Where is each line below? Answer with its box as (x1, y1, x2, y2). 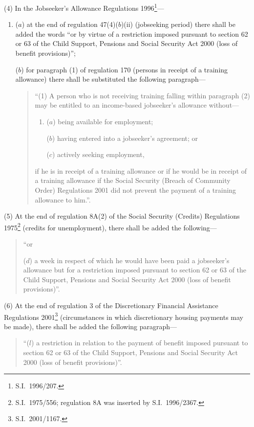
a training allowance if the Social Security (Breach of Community (35, 175, 231, 185)
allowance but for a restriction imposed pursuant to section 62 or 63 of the (23, 265, 247, 275)
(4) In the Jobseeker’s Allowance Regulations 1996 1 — (4, 1, 164, 13)
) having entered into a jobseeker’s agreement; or (52, 133, 198, 143)
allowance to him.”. (35, 194, 91, 204)
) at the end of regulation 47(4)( (21, 19, 118, 29)
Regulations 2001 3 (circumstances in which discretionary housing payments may (4, 310, 243, 322)
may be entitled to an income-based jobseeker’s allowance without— (35, 100, 239, 110)
